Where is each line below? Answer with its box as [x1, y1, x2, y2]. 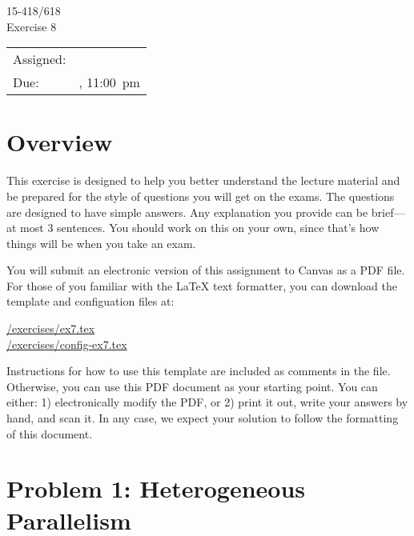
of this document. [6, 425, 93, 442]
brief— [371, 203, 405, 220]
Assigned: [13, 50, 66, 69]
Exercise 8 [6, 18, 57, 34]
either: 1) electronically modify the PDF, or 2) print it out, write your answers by [6, 394, 408, 410]
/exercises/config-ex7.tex [6, 335, 127, 352]
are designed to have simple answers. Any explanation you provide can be [6, 203, 368, 220]
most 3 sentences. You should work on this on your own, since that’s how [20, 219, 380, 236]
